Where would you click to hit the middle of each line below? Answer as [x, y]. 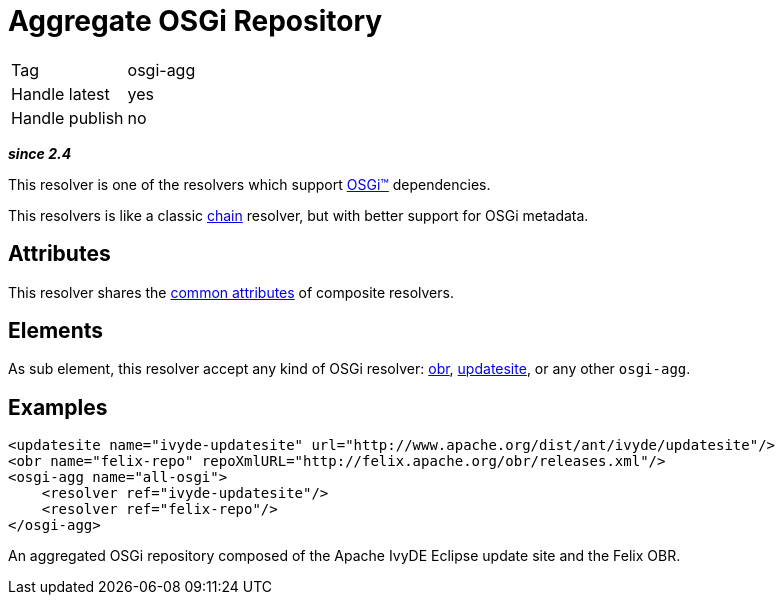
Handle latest [60, 93]
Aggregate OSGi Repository [195, 21]
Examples [58, 407]
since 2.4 [40, 153]
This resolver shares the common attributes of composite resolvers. [231, 292]
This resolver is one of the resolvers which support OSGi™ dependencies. [249, 184]
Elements [56, 331]
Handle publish [67, 117]
